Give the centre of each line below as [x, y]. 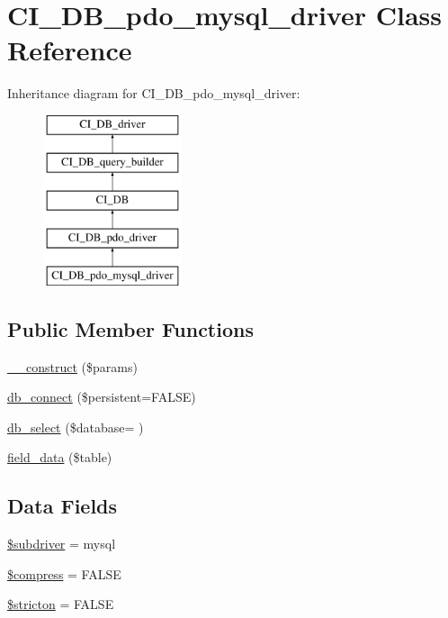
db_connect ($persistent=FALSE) [102, 397]
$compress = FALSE [64, 573]
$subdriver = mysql [62, 544]
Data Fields [63, 506]
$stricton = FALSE [61, 604]
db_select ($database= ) [76, 427]
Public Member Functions [130, 328]
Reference [70, 50]
